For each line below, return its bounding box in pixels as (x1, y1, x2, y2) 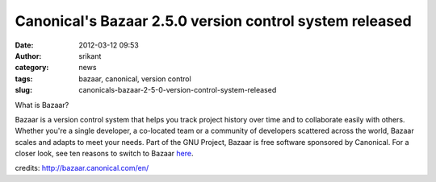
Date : (15, 40, 34, 50)
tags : (15, 73, 33, 84)
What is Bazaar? (15, 100, 69, 110)
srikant (78, 51, 102, 60)
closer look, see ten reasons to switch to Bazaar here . (15, 149, 194, 159)
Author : (15, 51, 42, 60)
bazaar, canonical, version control (78, 73, 191, 84)
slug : (15, 85, 32, 95)
